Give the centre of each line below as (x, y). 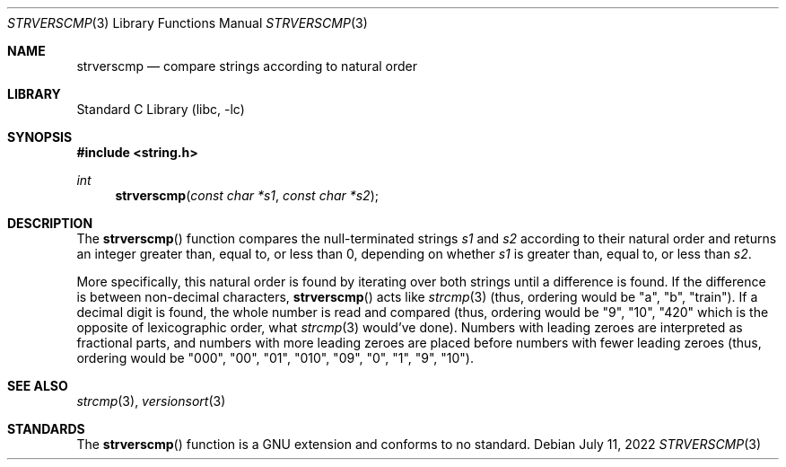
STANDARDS (46, 429)
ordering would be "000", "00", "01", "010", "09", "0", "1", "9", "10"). (275, 358)
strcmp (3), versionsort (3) (151, 401)
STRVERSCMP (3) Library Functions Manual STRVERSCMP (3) (188, 23)
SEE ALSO (38, 386)
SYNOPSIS (40, 137)
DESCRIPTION (50, 223)
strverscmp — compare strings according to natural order (247, 66)
